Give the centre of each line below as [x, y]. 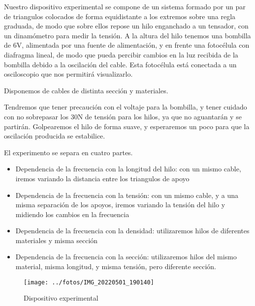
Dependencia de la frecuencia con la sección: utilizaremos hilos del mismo [126, 257]
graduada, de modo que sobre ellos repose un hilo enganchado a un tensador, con [126, 26]
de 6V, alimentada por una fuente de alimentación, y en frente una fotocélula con [127, 45]
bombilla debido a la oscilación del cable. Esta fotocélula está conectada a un [120, 64]
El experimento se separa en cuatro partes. [68, 152]
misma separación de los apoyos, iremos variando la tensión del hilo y [120, 205]
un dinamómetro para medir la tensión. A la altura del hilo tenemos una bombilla [127, 35]
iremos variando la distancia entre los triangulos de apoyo [102, 178]
